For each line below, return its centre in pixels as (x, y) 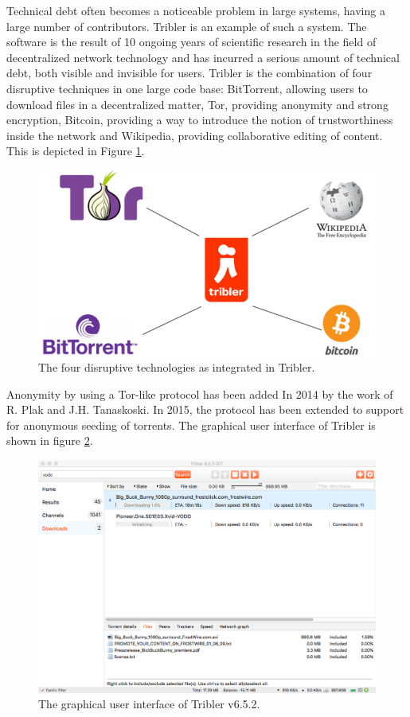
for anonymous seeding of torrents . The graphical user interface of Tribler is (191, 425)
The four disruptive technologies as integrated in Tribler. (177, 367)
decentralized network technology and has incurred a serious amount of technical (203, 57)
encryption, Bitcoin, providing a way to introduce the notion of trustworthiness (200, 120)
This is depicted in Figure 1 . (76, 151)
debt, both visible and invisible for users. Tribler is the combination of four (189, 73)
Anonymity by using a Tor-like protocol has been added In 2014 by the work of (200, 394)
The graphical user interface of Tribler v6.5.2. (149, 704)
